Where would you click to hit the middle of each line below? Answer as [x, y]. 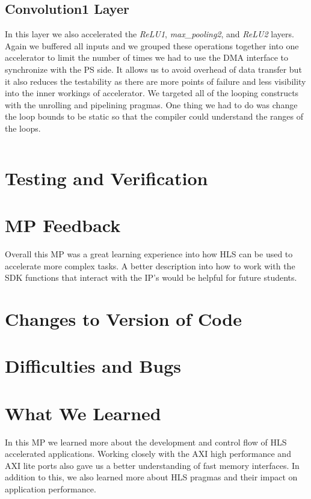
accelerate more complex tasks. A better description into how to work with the [150, 265]
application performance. [51, 489]
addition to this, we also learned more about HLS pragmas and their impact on [151, 477]
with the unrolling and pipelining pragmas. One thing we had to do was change [151, 104]
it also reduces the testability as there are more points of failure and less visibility [155, 81]
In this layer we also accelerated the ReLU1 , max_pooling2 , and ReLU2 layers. [149, 34]
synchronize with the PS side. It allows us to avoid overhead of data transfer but [153, 69]
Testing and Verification [106, 178]
